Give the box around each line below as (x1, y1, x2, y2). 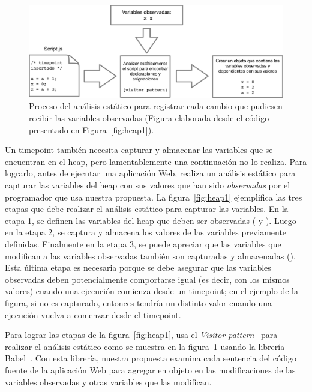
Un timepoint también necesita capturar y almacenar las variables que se (5, 143, 273, 156)
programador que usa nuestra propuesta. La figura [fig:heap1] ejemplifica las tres (5, 190, 302, 203)
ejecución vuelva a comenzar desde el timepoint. (5, 308, 181, 321)
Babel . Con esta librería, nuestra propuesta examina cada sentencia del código (5, 352, 296, 364)
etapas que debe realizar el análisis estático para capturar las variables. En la (5, 202, 289, 215)
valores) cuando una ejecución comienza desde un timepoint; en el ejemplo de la (5, 285, 298, 297)
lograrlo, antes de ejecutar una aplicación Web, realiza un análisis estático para (5, 167, 296, 179)
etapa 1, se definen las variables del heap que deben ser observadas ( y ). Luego (5, 214, 296, 226)
